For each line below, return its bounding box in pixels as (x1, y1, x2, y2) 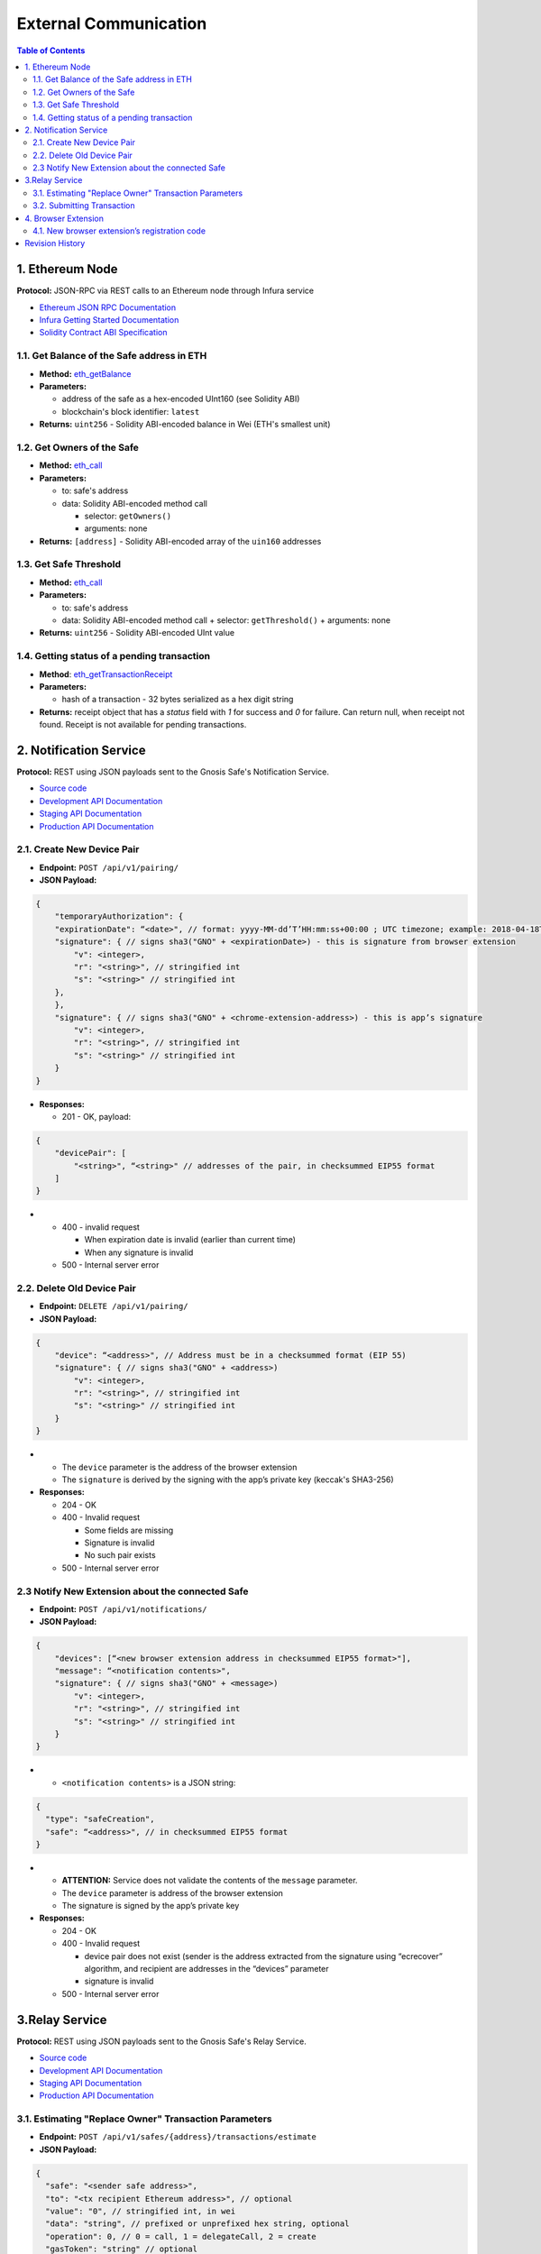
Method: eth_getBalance (39, 368, 132, 379)
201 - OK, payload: (61, 1111, 132, 1122)
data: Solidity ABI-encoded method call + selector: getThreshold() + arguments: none (61, 614, 391, 626)
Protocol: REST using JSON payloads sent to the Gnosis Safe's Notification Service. (16, 766, 329, 777)
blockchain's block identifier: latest (61, 406, 200, 417)
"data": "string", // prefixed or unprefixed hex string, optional (45, 2219, 350, 2229)
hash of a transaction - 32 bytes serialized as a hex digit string (61, 694, 294, 705)
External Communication (16, 14, 207, 33)
